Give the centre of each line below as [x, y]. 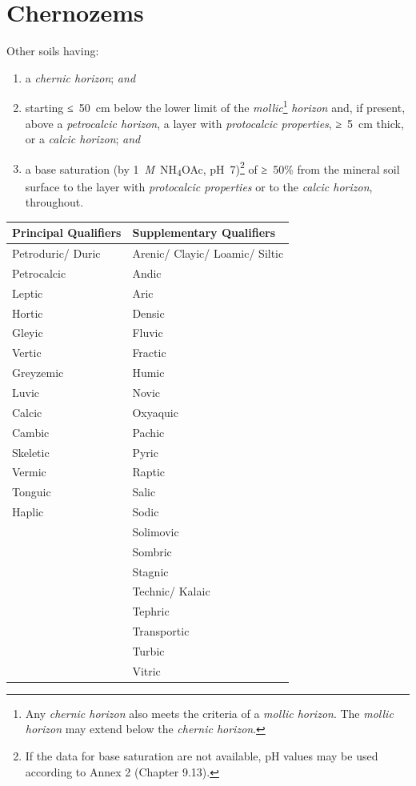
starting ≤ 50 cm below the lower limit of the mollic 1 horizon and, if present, [215, 106]
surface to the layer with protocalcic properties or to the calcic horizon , [199, 186]
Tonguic [32, 492]
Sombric [152, 551]
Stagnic [150, 571]
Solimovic [156, 531]
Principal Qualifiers [67, 233]
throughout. [54, 202]
